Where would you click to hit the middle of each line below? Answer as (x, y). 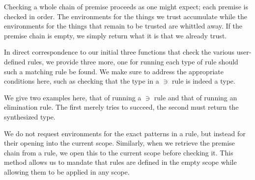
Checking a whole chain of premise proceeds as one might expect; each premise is (126, 6)
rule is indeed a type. (204, 81)
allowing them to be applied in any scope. (67, 171)
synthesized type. (30, 116)
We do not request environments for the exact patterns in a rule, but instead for (125, 133)
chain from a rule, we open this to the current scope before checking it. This (119, 152)
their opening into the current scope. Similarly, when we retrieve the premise (119, 143)
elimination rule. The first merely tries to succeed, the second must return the (121, 107)
